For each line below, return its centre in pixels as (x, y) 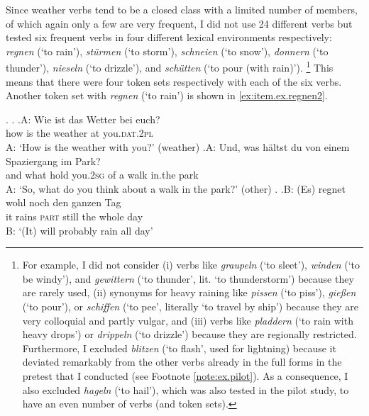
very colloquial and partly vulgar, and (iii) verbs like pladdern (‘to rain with (188, 320)
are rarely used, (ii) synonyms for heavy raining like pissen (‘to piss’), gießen (189, 292)
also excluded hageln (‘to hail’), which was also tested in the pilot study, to (186, 389)
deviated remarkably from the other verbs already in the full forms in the (182, 362)
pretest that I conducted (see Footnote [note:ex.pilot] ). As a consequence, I (185, 375)
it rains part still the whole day (75, 216)
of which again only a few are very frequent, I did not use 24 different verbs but (179, 23)
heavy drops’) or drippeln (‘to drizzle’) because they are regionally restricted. (189, 334)
